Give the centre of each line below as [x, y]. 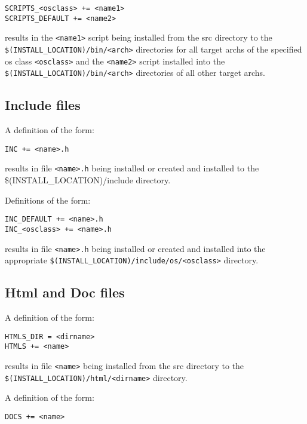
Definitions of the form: [48, 200]
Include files [43, 105]
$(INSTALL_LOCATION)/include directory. [88, 180]
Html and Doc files [65, 292]
